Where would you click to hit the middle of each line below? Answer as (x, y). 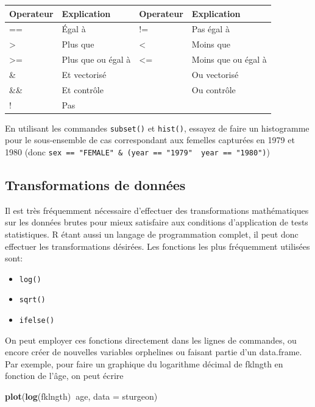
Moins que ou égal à (229, 59)
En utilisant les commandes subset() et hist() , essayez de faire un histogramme (157, 128)
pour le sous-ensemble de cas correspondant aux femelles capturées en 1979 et (150, 140)
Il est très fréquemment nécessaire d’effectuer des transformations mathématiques (157, 210)
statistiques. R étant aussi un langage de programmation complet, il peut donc (152, 234)
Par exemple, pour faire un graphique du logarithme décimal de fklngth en (144, 363)
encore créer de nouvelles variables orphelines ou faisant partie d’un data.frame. (154, 352)
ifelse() (37, 321)
